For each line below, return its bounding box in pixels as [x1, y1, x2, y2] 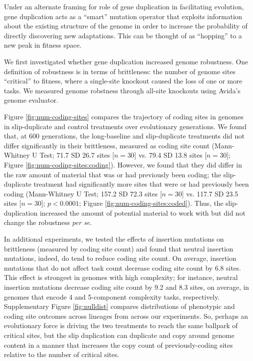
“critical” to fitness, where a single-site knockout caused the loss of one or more [4, 76, 242, 86]
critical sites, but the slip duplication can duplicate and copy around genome [4, 330, 235, 340]
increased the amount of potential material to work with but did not [40, 207, 246, 218]
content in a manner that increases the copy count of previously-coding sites [4, 339, 233, 350]
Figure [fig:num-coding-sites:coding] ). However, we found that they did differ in [4, 159, 242, 169]
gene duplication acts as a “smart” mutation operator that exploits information [4, 11, 242, 21]
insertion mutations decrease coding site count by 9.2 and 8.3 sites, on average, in [4, 282, 249, 292]
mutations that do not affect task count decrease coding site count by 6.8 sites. [4, 262, 241, 273]
